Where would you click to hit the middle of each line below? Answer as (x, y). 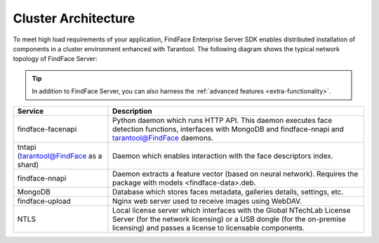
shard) (28, 164)
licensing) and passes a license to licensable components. (209, 228)
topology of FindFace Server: (55, 59)
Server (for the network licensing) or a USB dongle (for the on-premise (230, 219)
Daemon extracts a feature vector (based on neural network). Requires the (235, 173)
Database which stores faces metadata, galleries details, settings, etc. (228, 192)
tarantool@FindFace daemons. (163, 138)
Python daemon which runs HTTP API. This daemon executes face (222, 120)
